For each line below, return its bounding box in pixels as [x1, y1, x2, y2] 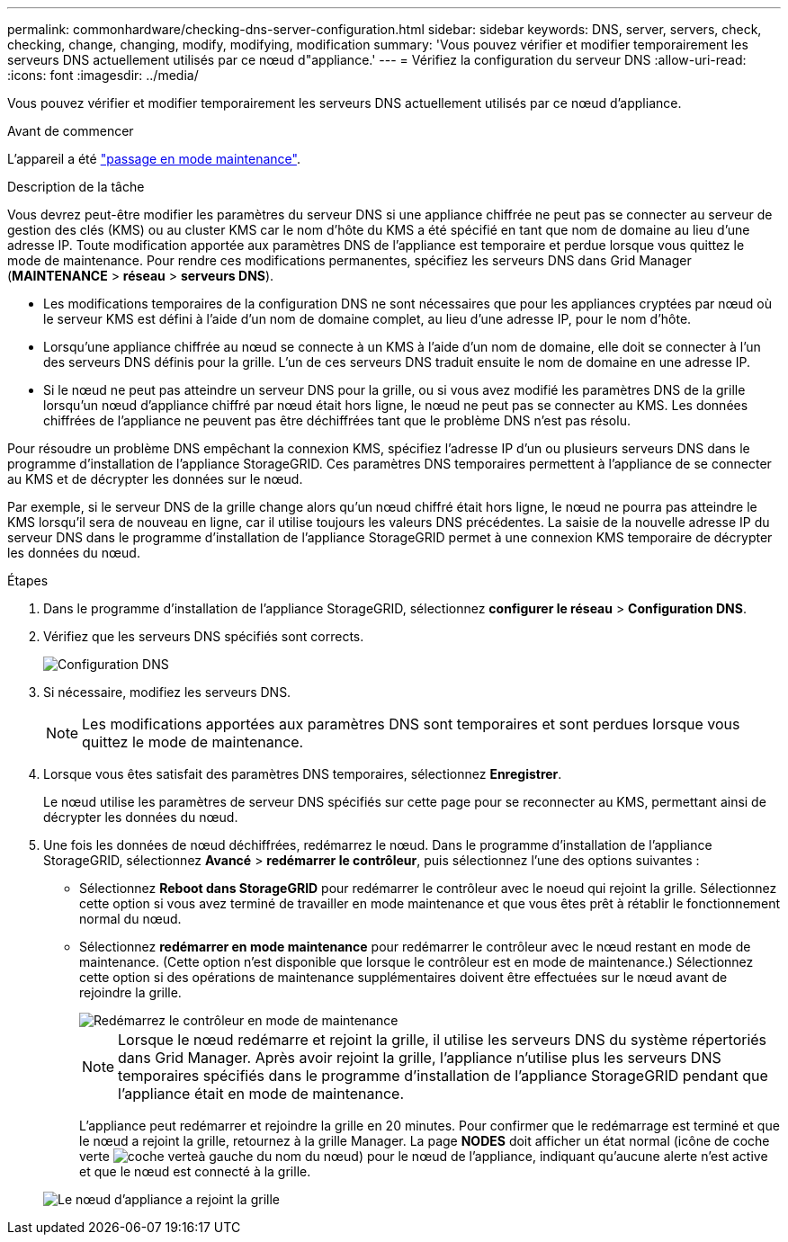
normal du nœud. [79, 911, 182, 926]
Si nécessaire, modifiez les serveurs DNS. [43, 684, 291, 700]
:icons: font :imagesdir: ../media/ [7, 67, 199, 83]
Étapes [7, 573, 49, 588]
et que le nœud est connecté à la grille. [79, 1164, 311, 1179]
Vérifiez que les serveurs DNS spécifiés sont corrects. [43, 629, 364, 644]
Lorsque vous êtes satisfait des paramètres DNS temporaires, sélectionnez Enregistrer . [43, 766, 562, 782]
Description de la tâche [7, 179, 145, 194]
